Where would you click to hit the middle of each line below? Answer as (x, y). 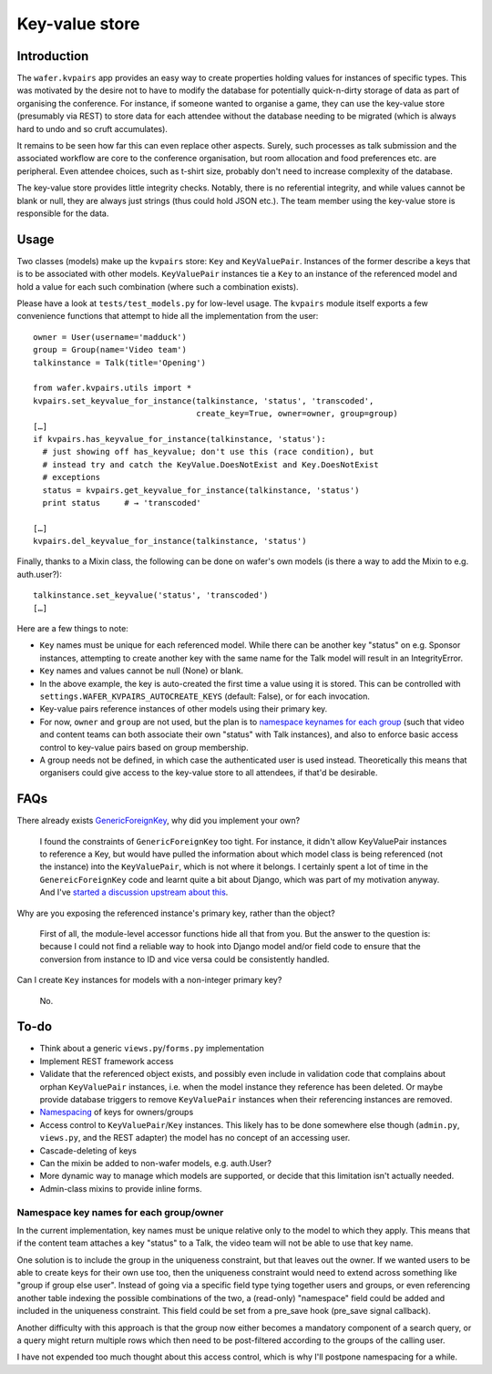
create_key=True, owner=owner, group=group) (297, 414)
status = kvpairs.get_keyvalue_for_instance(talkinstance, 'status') (201, 490)
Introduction (53, 56)
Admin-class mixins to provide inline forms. (121, 1188)
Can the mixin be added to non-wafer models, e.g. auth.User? (156, 1163)
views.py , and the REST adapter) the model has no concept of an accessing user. (195, 1138)
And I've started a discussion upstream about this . (134, 892)
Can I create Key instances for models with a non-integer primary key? (149, 980)
